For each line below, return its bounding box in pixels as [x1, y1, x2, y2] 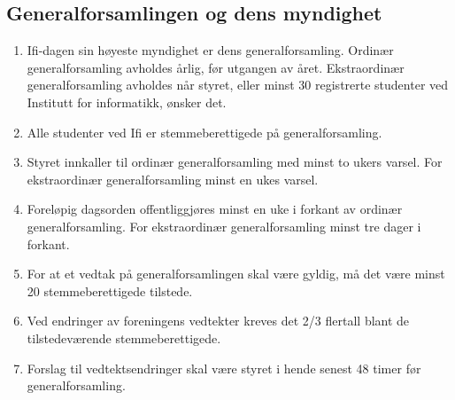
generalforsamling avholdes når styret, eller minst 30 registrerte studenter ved [27, 75, 449, 94]
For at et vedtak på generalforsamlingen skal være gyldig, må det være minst [27, 264, 445, 283]
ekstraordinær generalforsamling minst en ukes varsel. [27, 169, 319, 188]
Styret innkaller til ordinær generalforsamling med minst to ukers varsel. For [27, 153, 443, 171]
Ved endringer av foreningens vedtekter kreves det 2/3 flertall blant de [27, 311, 410, 330]
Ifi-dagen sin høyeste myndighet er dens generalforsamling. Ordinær [27, 41, 394, 59]
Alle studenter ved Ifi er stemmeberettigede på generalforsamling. [27, 122, 382, 141]
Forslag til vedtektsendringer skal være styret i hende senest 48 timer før [27, 358, 421, 377]
